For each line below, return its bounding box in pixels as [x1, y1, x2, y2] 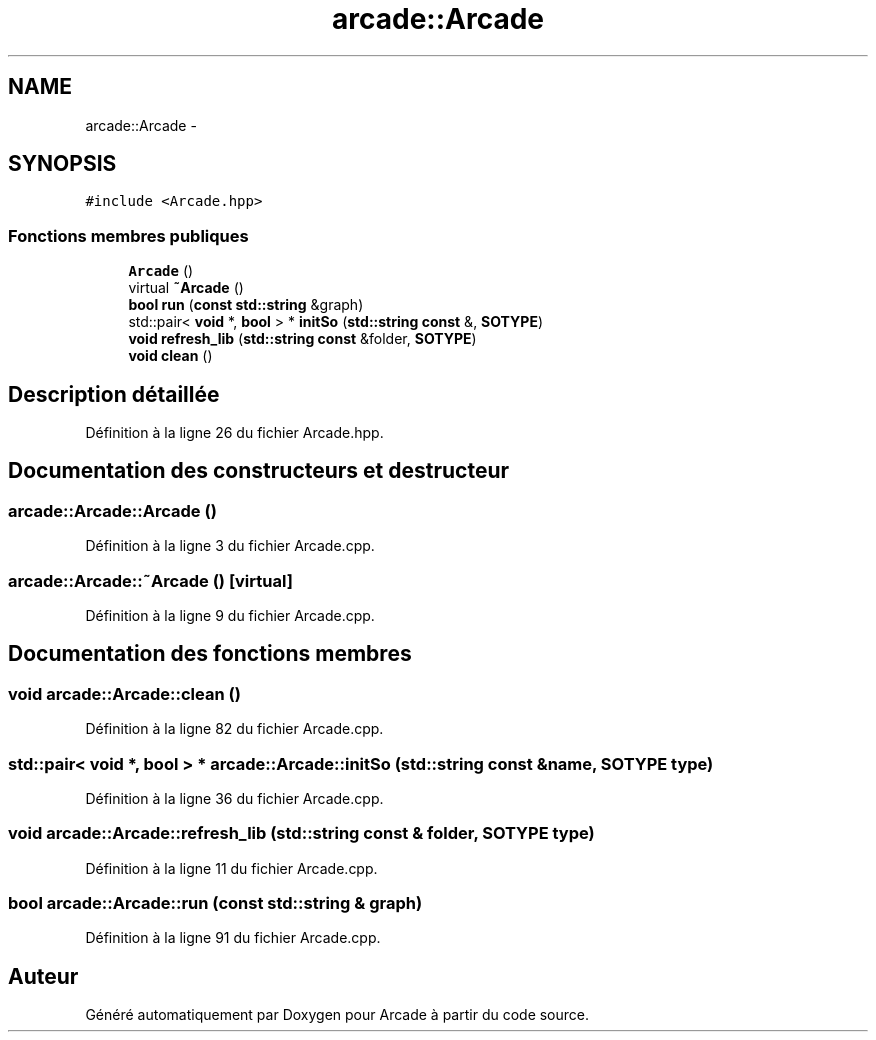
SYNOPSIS [8, 151, 117, 177]
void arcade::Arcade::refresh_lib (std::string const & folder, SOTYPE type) [8, 823, 595, 844]
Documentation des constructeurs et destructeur [8, 458, 510, 484]
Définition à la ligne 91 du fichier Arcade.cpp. [85, 929, 381, 947]
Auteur [8, 963, 79, 989]
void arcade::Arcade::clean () [8, 683, 241, 704]
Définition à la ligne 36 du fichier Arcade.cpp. [85, 789, 384, 807]
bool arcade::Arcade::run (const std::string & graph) [8, 893, 423, 914]
